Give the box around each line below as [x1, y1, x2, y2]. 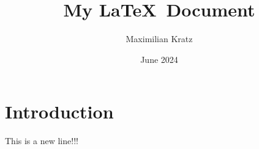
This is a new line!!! [5, 134, 78, 147]
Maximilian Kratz [126, 32, 193, 45]
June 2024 [140, 53, 178, 65]
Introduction [5, 99, 114, 124]
